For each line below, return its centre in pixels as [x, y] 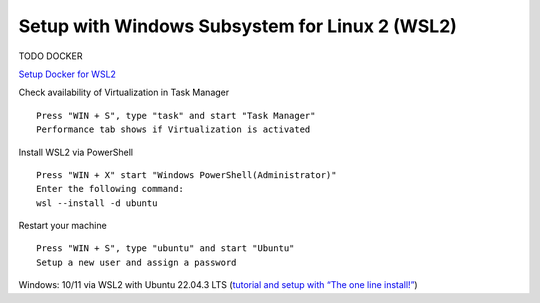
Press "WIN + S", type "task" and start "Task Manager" [176, 115]
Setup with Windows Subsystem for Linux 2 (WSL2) [237, 26]
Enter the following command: [110, 189]
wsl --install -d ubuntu [97, 203]
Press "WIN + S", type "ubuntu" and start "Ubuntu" [165, 248]
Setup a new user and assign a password [136, 262]
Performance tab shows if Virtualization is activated [173, 129]
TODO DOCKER [50, 56]
